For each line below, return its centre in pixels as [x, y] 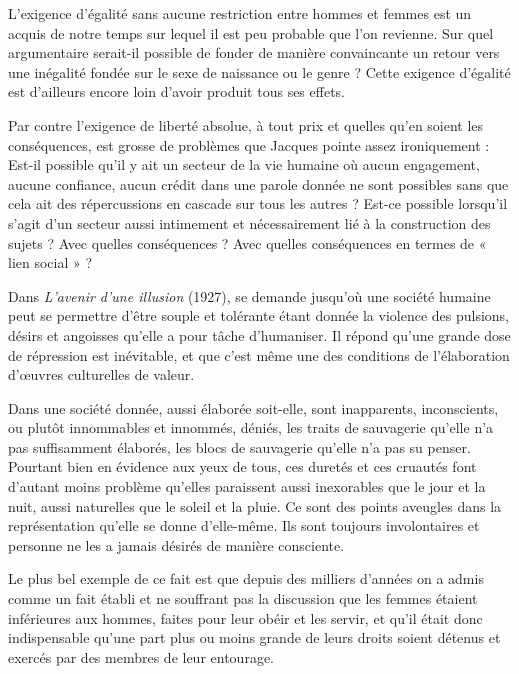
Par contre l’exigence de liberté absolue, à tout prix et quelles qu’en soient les [246, 124]
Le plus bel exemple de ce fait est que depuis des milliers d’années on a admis [246, 578]
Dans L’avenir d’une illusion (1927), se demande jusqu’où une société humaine [249, 295]
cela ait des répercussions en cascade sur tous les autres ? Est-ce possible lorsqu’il [258, 203]
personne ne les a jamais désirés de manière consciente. [176, 544]
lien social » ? [50, 262]
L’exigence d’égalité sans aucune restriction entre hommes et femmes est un [240, 13]
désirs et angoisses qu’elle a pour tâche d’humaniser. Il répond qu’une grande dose [259, 334]
